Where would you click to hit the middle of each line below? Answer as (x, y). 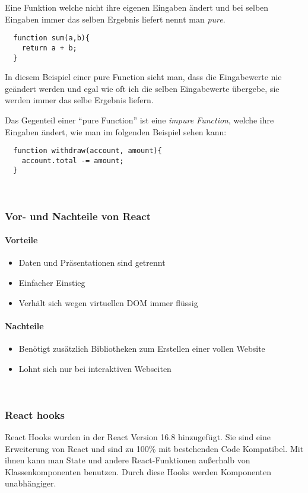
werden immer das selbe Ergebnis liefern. (79, 100)
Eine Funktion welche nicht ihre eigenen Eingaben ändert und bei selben (137, 7)
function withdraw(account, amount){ (88, 151)
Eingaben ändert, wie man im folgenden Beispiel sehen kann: (116, 131)
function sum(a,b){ (52, 38)
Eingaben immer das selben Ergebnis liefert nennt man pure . (115, 19)
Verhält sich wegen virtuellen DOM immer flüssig (108, 302)
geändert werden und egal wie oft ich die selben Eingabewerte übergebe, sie (142, 88)
